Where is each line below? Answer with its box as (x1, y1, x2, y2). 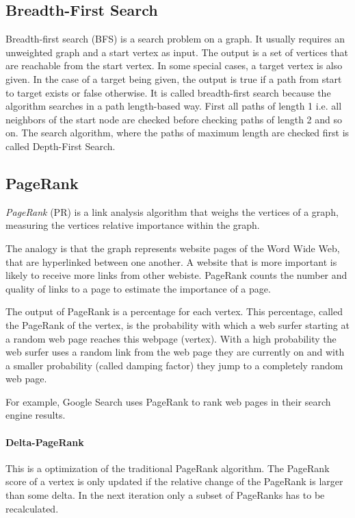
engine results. (5, 408, 66, 422)
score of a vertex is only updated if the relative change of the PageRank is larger (5, 474, 343, 489)
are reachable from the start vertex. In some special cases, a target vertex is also (5, 58, 343, 73)
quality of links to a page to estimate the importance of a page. (5, 281, 271, 295)
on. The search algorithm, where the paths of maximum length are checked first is (5, 125, 350, 140)
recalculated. (5, 501, 59, 515)
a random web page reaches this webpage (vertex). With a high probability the (5, 331, 337, 345)
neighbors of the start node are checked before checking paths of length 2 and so (5, 112, 342, 126)
